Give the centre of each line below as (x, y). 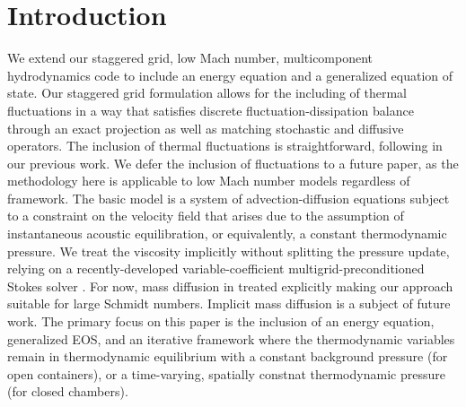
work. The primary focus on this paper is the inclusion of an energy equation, (221, 321)
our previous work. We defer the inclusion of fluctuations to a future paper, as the (233, 163)
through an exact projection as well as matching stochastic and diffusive (206, 128)
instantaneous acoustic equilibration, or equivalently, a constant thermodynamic (227, 234)
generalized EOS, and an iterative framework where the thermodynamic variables (231, 338)
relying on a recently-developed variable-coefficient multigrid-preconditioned (216, 268)
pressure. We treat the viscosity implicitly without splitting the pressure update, (229, 251)
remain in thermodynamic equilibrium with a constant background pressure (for (228, 356)
